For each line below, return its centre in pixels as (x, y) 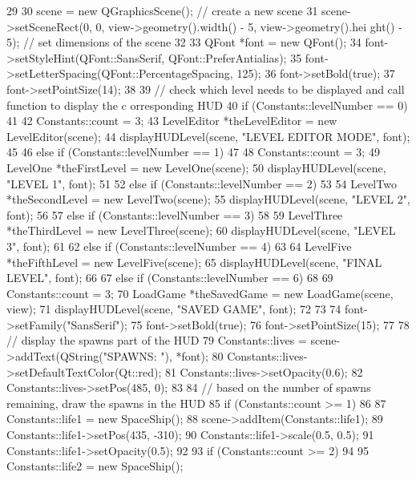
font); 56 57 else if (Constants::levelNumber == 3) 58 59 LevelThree (175, 214)
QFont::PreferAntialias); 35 (235, 57)
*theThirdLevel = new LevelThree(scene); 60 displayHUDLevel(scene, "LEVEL (201, 230)
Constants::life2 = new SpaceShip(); (95, 466)
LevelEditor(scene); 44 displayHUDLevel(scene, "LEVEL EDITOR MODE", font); (208, 136)
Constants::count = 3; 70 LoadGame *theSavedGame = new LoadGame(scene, (200, 293)
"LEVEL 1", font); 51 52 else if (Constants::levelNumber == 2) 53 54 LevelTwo (202, 183)
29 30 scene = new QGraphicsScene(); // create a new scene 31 (162, 10)
